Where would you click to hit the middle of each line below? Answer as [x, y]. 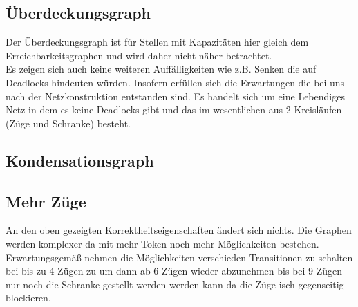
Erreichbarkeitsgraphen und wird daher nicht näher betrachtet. [139, 55]
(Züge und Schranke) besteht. [68, 123]
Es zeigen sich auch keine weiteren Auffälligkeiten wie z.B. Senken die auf [161, 69]
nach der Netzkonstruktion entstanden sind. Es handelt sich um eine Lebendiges [175, 96]
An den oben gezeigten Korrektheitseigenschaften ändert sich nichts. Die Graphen [179, 230]
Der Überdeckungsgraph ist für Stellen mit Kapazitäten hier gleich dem [157, 42]
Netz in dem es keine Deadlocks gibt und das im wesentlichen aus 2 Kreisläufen [174, 110]
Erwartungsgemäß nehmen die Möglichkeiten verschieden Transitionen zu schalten [179, 257]
